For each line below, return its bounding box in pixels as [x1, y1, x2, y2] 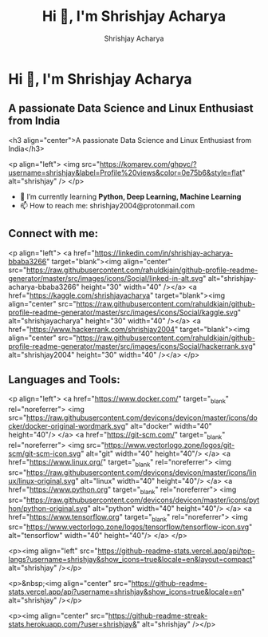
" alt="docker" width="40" [124, 421, 213, 431]
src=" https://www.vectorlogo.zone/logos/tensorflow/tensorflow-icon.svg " [8, 522, 253, 532]
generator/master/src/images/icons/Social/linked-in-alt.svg [8, 273, 203, 283]
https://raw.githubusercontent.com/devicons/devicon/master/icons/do [26, 413, 258, 422]
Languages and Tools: [8, 373, 121, 386]
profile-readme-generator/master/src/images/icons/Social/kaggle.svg [8, 307, 238, 317]
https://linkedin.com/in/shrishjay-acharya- [94, 247, 234, 258]
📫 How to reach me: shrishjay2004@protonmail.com [19, 200, 195, 210]
